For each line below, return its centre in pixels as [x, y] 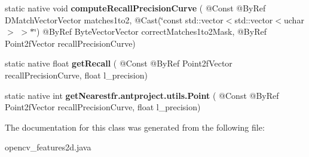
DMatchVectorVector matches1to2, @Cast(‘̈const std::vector [114, 19]
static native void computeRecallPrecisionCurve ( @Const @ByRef [135, 8]
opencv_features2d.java [48, 147]
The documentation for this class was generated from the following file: [135, 127]
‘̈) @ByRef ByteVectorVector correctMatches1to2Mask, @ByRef [150, 31]
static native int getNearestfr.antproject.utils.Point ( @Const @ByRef [142, 95]
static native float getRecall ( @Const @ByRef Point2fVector [119, 63]
